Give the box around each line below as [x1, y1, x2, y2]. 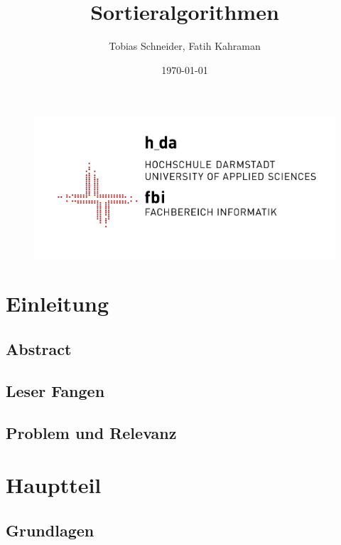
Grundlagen [6, 519, 94, 541]
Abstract [6, 338, 72, 360]
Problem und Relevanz [6, 421, 177, 443]
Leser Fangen [6, 379, 105, 401]
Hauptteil [6, 470, 102, 499]
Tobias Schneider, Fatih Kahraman [109, 38, 261, 53]
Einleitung [6, 289, 109, 318]
